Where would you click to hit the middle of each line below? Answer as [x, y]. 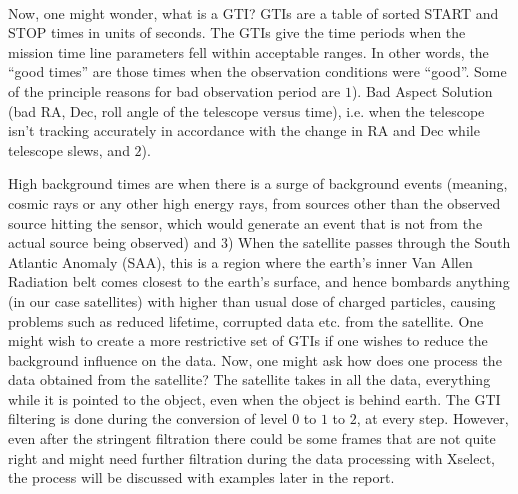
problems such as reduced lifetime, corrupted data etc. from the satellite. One [246, 320]
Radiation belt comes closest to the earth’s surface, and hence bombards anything [259, 281]
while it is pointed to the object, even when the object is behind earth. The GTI [254, 398]
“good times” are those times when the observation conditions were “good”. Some [257, 71]
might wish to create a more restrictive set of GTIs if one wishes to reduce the [248, 340]
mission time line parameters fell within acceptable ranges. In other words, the [248, 51]
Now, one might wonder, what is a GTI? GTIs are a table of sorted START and [253, 12]
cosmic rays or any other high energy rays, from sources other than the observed [254, 202]
